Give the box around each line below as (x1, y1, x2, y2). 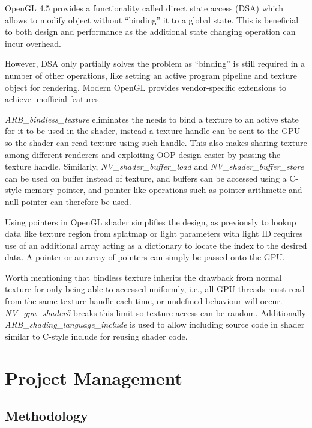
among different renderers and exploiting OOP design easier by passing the (5, 148, 281, 160)
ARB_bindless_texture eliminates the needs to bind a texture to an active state (5, 112, 299, 125)
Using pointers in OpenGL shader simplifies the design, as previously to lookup (5, 215, 296, 228)
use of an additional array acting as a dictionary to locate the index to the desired (5, 239, 307, 251)
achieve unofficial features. (5, 93, 101, 105)
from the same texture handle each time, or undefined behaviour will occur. (5, 295, 283, 307)
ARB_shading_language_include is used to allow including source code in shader (5, 318, 305, 331)
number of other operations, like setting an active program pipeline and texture (5, 69, 297, 81)
